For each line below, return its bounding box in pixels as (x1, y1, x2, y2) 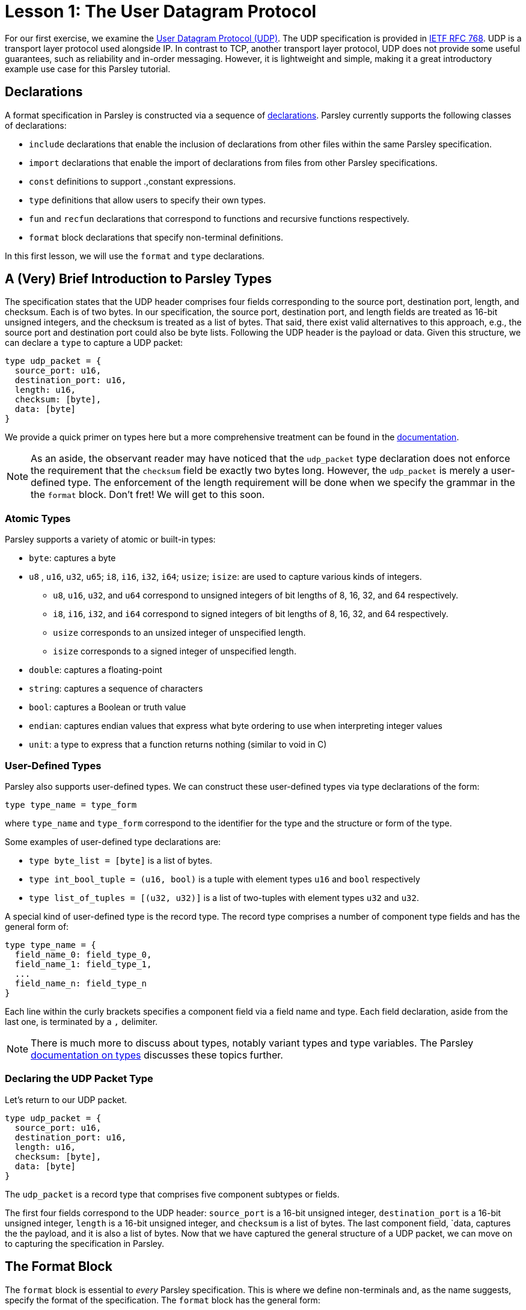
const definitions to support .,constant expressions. (29, 176, 236, 186)
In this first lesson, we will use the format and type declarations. (5, 250, 265, 261)
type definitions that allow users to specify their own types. (29, 194, 266, 205)
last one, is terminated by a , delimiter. (5, 1016, 158, 1027)
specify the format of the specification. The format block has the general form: (5, 1294, 320, 1305)
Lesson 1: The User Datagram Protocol (5, 1, 317, 22)
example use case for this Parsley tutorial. (5, 63, 171, 74)
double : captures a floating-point (29, 665, 162, 675)
